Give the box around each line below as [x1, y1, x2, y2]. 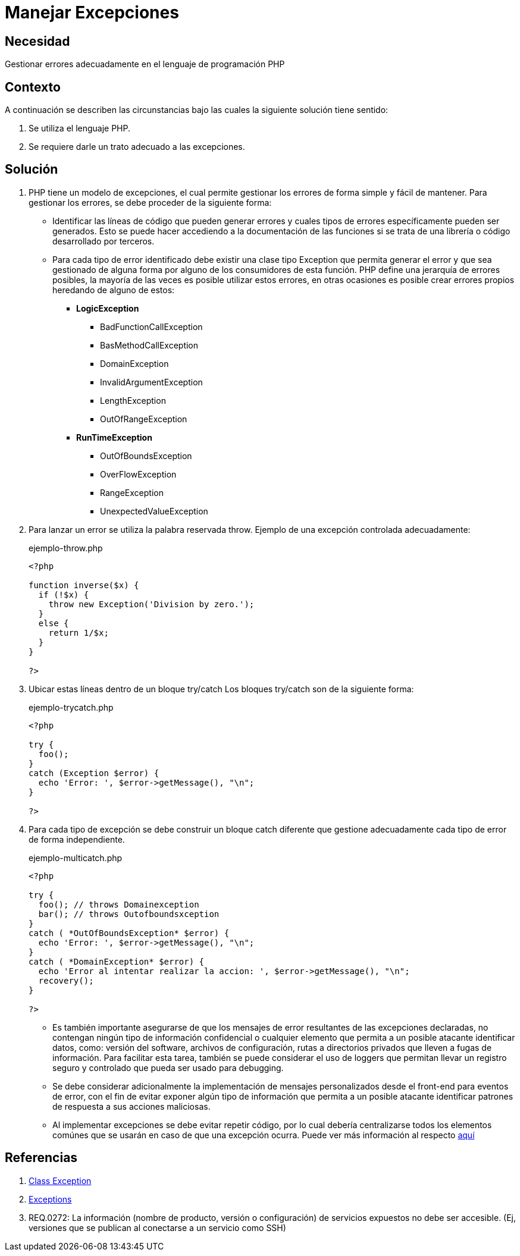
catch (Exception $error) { [29, 768, 159, 778]
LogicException [76, 303, 139, 313]
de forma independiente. [29, 834, 125, 844]
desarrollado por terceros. [52, 235, 155, 246]
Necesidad [5, 33, 70, 49]
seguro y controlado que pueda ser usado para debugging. [52, 1062, 284, 1073]
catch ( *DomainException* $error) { [29, 956, 205, 966]
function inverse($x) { [29, 580, 139, 590]
